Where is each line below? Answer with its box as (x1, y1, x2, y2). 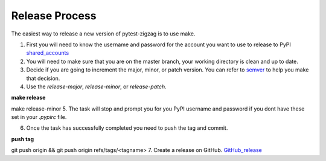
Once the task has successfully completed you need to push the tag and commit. (26, 124, 228, 132)
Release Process (11, 9, 97, 22)
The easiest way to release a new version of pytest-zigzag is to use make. (11, 30, 196, 37)
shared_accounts (26, 49, 69, 56)
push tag (11, 135, 34, 142)
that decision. (26, 74, 60, 82)
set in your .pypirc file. (11, 114, 67, 121)
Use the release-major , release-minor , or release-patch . (26, 83, 167, 90)
